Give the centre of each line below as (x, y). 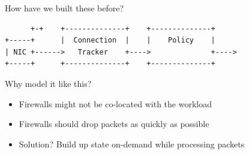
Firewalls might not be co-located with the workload (115, 103)
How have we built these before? (64, 8)
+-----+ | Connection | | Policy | (110, 40)
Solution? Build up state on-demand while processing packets (132, 144)
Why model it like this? (48, 83)
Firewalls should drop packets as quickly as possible (114, 124)
